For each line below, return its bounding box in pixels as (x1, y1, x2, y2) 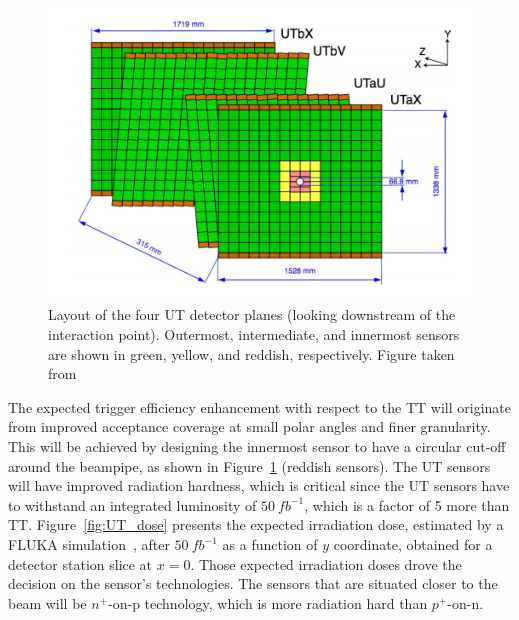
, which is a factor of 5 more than (304, 494, 510, 515)
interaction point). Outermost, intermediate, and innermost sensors (48, 324, 460, 345)
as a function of (222, 534, 318, 554)
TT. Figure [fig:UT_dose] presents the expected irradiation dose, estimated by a (8, 514, 504, 535)
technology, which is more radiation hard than (144, 592, 428, 613)
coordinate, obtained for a (333, 534, 493, 554)
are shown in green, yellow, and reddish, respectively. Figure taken (48, 343, 455, 364)
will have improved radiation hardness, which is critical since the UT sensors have (8, 475, 510, 496)
